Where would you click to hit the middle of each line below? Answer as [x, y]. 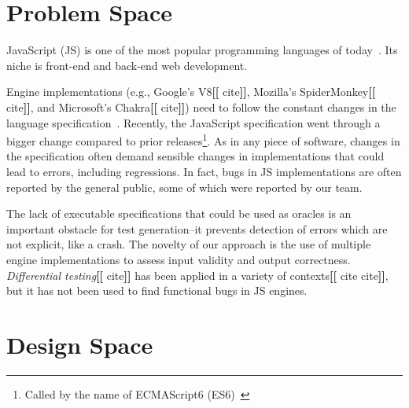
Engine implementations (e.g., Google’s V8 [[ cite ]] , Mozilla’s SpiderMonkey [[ [191, 92]
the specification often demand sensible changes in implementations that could [195, 156]
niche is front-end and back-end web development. [127, 65]
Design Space [80, 344]
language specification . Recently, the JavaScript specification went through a [193, 122]
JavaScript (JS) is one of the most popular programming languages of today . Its [202, 50]
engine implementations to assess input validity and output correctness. [179, 259]
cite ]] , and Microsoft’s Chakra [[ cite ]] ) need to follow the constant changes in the [201, 107]
